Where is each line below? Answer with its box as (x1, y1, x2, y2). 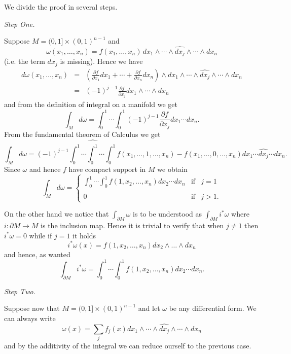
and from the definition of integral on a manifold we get (4, 99, 177, 110)
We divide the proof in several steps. (4, 2, 118, 12)
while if (29, 230, 52, 240)
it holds (72, 230, 96, 240)
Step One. (4, 18, 35, 29)
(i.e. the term (4, 56, 45, 66)
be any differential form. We (169, 303, 257, 313)
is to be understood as (133, 208, 202, 219)
